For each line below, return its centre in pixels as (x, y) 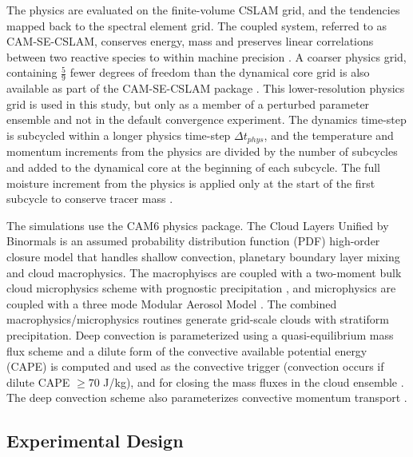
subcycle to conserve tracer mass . (90, 199)
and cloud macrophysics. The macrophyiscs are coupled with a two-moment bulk (204, 272)
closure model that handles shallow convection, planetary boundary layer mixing (203, 256)
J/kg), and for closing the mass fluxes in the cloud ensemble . (254, 381)
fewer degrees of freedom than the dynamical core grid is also (220, 72)
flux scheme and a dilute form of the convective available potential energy (187, 350)
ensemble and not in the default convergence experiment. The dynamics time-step (206, 119)
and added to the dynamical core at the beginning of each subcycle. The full (193, 167)
